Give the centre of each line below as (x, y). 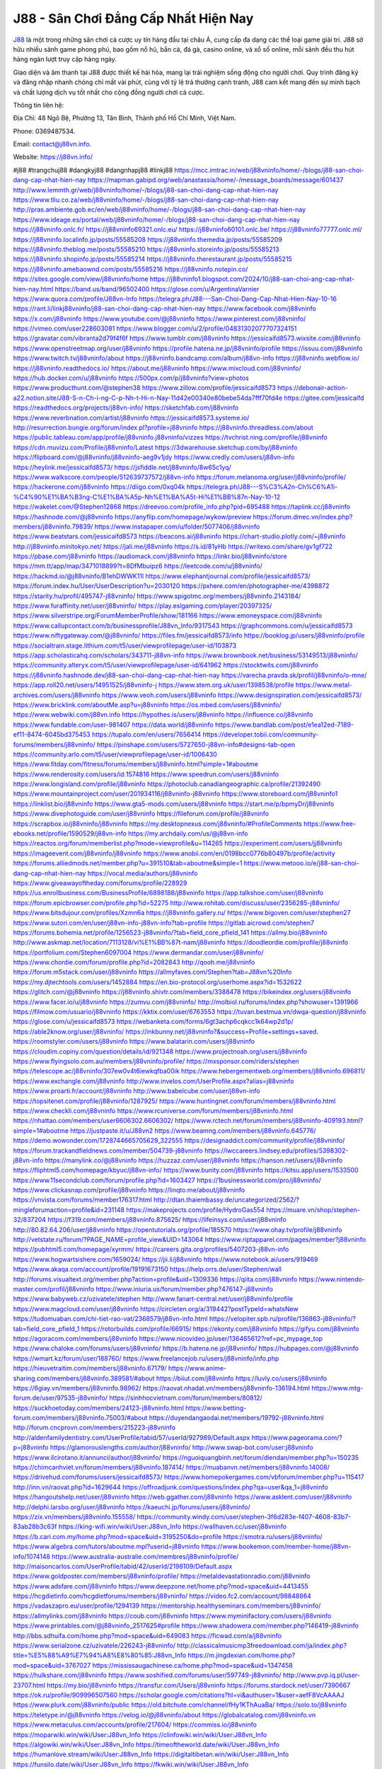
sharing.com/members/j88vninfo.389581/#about (84, 1378)
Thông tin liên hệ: (39, 105)
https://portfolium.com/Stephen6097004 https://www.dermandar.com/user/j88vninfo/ (139, 952)
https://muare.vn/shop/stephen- (313, 1209)
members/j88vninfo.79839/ (53, 526)
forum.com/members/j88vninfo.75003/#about (80, 1418)
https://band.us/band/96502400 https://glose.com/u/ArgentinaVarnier (157, 289)
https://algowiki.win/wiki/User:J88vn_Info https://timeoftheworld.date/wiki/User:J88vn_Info (146, 1744)
